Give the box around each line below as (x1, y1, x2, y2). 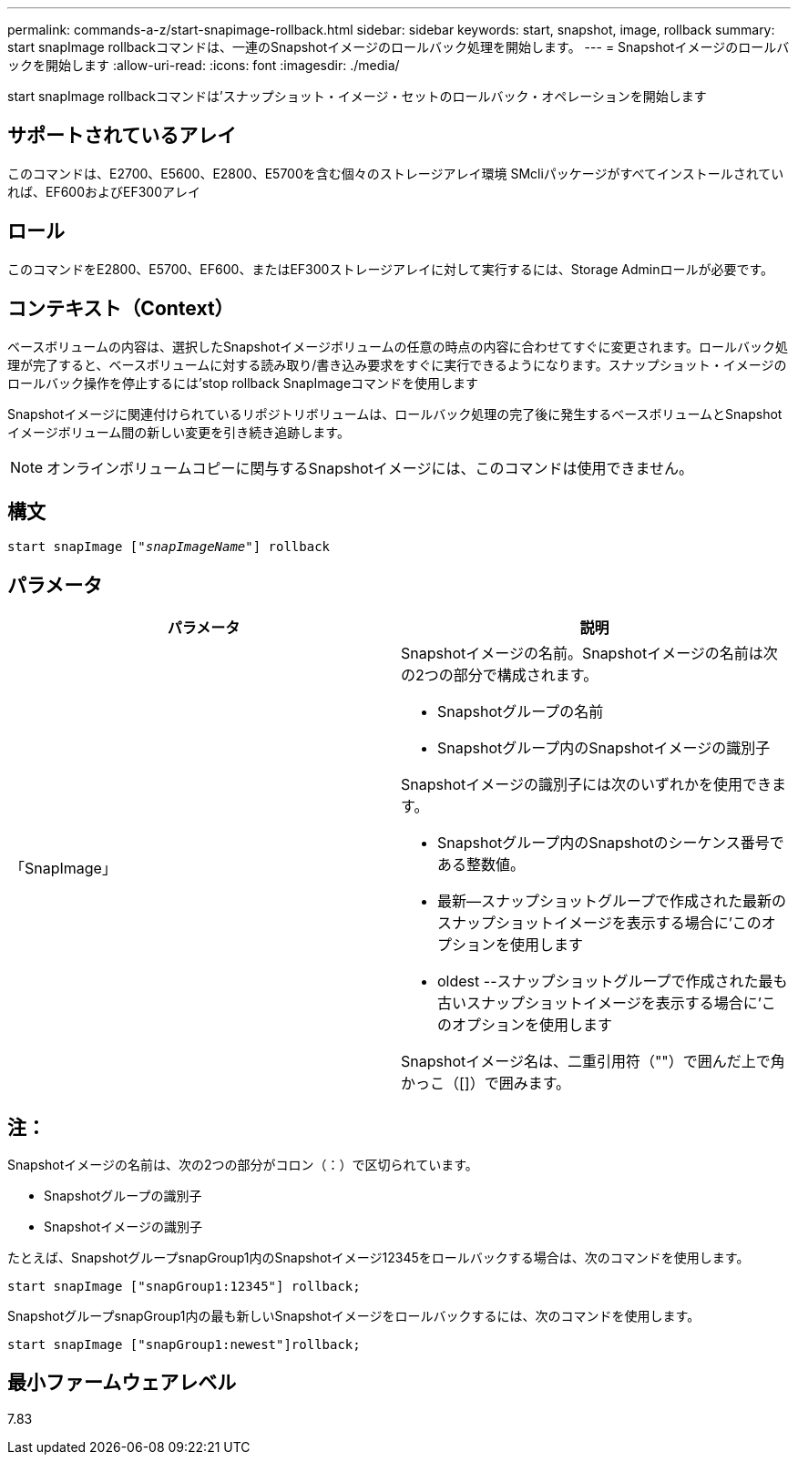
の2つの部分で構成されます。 (401, 666, 598, 685)
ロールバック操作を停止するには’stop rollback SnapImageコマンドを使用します (7, 374, 479, 391)
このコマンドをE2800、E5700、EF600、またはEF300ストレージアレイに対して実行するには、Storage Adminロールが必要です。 (7, 261, 774, 277)
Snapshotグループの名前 (437, 702, 604, 721)
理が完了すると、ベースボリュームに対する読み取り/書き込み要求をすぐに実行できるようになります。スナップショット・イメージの (7, 356, 787, 373)
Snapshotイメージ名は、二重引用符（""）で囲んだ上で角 (401, 1052, 785, 1071)
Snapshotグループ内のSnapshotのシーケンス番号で (437, 833, 784, 853)
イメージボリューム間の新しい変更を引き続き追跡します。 (7, 424, 350, 440)
